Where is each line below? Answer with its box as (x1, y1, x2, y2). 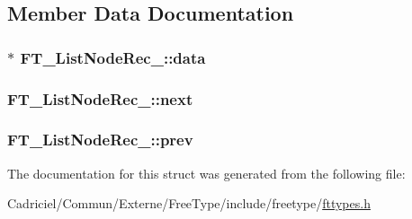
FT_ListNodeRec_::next (7, 87, 193, 109)
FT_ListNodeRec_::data (20, 46, 206, 68)
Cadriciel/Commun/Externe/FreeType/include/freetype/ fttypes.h (7, 194, 371, 213)
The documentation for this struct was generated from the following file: (7, 163, 406, 182)
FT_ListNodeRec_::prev (7, 128, 193, 151)
